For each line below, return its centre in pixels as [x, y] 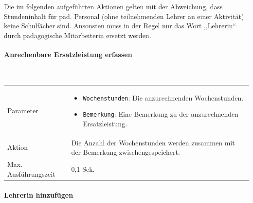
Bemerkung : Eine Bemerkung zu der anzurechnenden [161, 114]
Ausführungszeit [31, 173]
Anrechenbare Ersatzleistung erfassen [68, 54]
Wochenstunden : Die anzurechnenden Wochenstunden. [163, 97]
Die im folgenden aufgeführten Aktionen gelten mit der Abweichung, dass [113, 6]
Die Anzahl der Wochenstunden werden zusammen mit [153, 142]
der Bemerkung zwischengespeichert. [126, 152]
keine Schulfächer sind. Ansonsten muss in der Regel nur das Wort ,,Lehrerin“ [120, 26]
